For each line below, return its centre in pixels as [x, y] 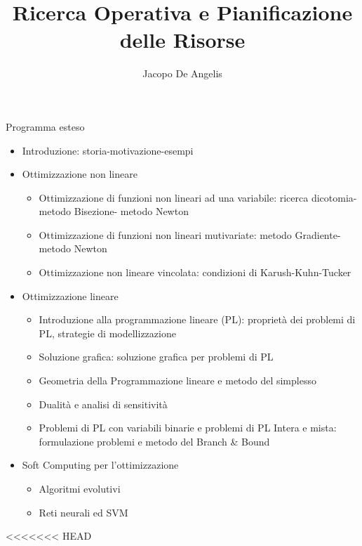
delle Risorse [182, 40]
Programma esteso [45, 126]
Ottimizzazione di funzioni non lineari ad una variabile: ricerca [174, 197]
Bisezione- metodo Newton [131, 211]
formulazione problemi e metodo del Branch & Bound [154, 441]
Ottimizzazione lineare [70, 295]
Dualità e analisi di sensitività [103, 404]
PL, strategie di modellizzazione [107, 333]
